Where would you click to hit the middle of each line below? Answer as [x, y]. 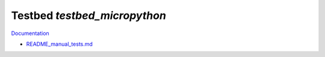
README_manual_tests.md [60, 44]
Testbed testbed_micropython [89, 15]
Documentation [30, 33]
